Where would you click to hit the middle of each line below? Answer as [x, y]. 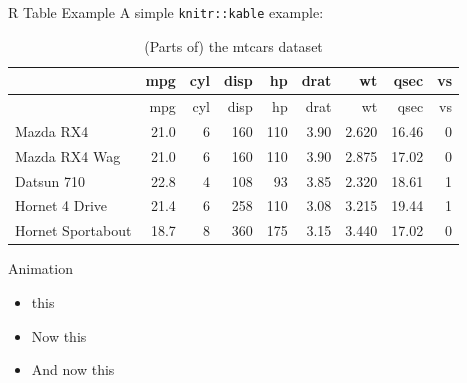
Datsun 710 [50, 180]
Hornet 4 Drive [61, 205]
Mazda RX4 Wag [68, 155]
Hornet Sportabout [73, 230]
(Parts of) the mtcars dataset [233, 45]
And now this [73, 369]
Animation [40, 268]
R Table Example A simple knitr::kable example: [166, 12]
